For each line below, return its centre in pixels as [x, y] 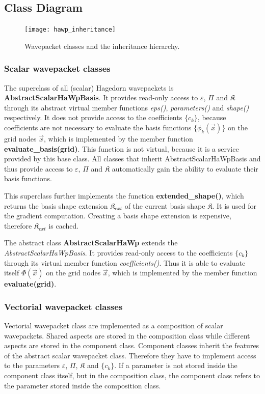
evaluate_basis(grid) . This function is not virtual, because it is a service [122, 148]
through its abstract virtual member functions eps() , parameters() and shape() [127, 107]
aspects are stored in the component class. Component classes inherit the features [132, 345]
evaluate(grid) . [30, 284]
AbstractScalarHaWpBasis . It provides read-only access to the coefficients [118, 252]
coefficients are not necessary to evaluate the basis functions [98, 128]
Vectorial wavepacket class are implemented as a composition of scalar [114, 325]
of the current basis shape [165, 205]
